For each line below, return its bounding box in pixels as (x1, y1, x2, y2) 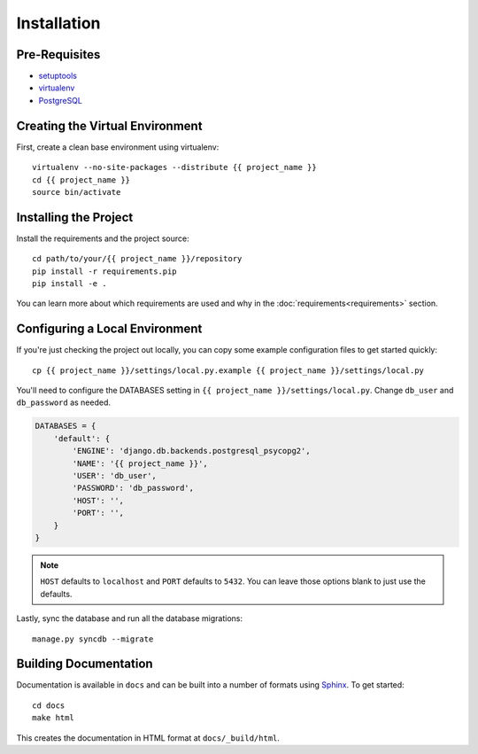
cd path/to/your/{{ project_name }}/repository (32, 253, 243, 264)
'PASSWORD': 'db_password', (72, 483, 195, 494)
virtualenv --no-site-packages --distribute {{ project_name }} (32, 162, 318, 173)
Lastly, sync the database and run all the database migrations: (16, 613, 243, 624)
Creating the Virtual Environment (16, 118, 203, 133)
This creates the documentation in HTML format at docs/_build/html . (16, 732, 281, 743)
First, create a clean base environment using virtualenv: (16, 142, 220, 152)
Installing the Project (16, 209, 134, 225)
